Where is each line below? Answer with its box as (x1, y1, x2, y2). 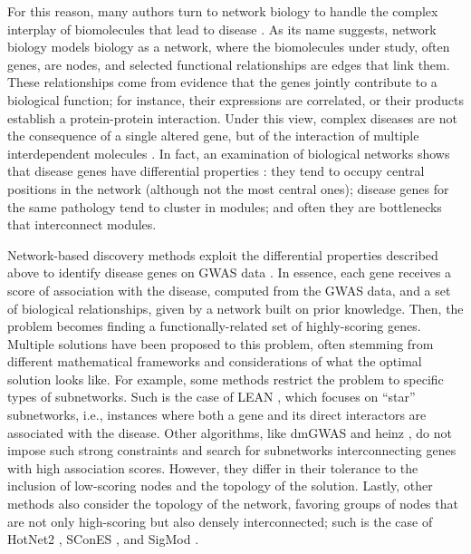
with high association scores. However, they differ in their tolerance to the (7, 458, 418, 477)
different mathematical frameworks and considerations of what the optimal (7, 352, 422, 371)
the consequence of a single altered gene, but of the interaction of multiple (7, 126, 419, 145)
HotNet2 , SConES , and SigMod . (7, 530, 199, 549)
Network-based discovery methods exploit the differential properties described (7, 245, 438, 264)
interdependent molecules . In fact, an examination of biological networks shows (7, 143, 450, 162)
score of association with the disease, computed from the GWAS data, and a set (7, 280, 451, 299)
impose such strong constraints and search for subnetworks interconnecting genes (7, 441, 457, 460)
